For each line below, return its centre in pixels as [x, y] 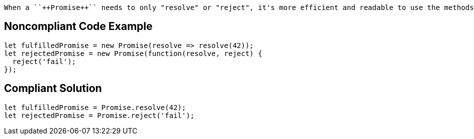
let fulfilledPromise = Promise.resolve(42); [95, 107]
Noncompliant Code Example [78, 26]
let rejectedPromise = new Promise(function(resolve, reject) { [133, 53]
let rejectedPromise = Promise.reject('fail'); [99, 115]
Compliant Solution [53, 88]
